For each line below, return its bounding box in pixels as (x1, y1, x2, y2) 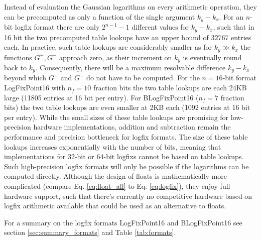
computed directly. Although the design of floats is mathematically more (4, 171, 227, 181)
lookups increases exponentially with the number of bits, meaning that (4, 141, 221, 152)
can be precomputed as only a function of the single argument (4, 11, 195, 22)
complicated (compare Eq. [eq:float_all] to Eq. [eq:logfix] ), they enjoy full (4, 180, 230, 191)
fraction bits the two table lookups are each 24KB (93, 82, 247, 93)
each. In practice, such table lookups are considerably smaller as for (4, 42, 212, 52)
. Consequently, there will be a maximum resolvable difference (35, 62, 226, 72)
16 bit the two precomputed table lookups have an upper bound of (4, 32, 209, 42)
